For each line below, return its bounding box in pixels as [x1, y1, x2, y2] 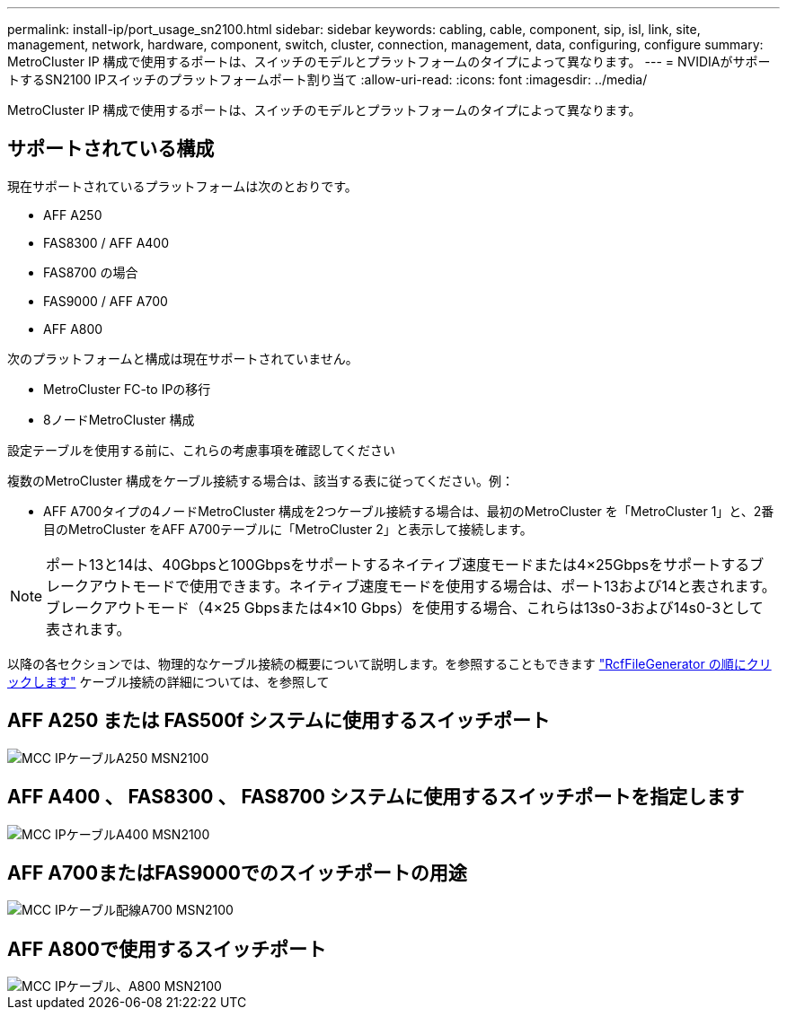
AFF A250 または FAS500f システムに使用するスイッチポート [7, 709, 550, 732]
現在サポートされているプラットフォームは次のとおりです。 [7, 178, 358, 194]
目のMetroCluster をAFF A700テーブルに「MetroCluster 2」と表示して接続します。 [43, 521, 533, 537]
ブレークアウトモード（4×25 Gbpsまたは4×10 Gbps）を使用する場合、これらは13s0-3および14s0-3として [46, 598, 764, 617]
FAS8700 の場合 [43, 264, 138, 280]
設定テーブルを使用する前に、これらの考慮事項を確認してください [7, 442, 395, 458]
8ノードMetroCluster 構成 [43, 411, 195, 427]
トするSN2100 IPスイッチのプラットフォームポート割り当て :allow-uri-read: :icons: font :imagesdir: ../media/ [7, 72, 648, 87]
